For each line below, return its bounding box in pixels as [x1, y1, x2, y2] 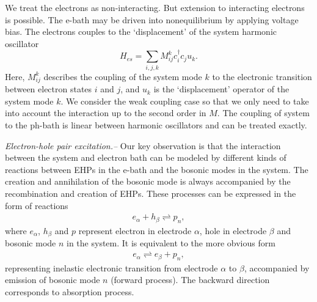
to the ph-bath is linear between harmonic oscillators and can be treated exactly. [5, 119, 307, 131]
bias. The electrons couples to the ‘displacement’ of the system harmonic [5, 25, 277, 38]
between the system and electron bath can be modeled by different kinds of [5, 151, 286, 164]
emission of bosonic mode [5, 273, 100, 286]
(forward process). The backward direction [111, 273, 270, 286]
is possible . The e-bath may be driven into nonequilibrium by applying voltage [5, 13, 299, 26]
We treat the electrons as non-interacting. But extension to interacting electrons [5, 1, 305, 13]
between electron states [5, 83, 92, 95]
